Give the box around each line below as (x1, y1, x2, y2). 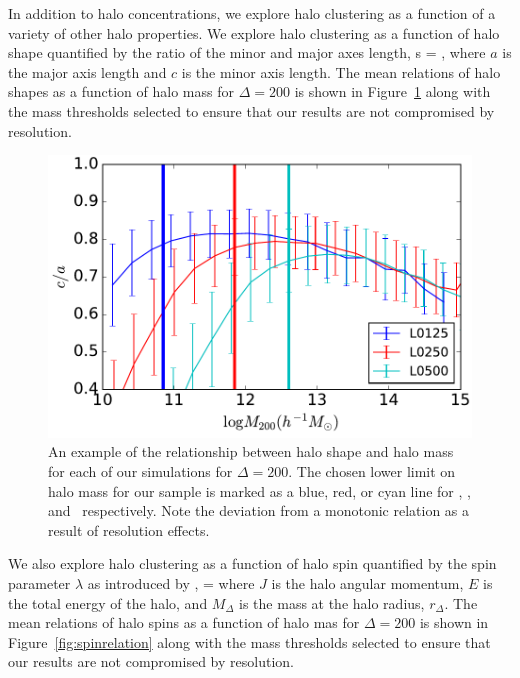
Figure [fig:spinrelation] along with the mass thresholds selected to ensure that (8, 631, 491, 652)
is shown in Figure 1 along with (294, 81, 491, 102)
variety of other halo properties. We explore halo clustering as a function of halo (8, 22, 500, 43)
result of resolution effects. (48, 519, 210, 540)
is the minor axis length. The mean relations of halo (181, 61, 501, 82)
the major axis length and (8, 61, 167, 82)
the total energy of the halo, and (8, 592, 208, 613)
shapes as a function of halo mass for (8, 81, 234, 102)
